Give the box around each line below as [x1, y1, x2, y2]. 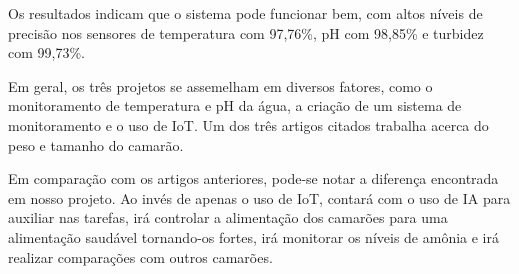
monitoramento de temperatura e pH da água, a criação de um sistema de [8, 95, 462, 116]
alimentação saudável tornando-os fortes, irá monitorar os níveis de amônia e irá [8, 226, 499, 247]
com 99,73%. [8, 42, 85, 63]
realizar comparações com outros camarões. [8, 246, 273, 267]
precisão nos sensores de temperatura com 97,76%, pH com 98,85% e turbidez [8, 22, 484, 43]
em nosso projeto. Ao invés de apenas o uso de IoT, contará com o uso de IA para [8, 187, 511, 208]
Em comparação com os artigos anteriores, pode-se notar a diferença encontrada [8, 168, 499, 189]
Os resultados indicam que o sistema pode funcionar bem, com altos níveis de [8, 3, 483, 23]
